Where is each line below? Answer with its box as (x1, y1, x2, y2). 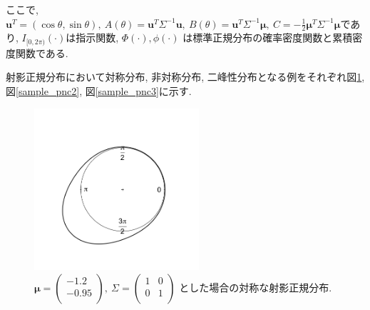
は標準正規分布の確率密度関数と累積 (183, 30, 353, 45)
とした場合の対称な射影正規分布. (179, 280, 332, 295)
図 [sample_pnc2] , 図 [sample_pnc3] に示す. (6, 84, 192, 99)
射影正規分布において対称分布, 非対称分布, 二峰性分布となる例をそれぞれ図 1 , (6, 69, 365, 84)
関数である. (15, 45, 68, 60)
